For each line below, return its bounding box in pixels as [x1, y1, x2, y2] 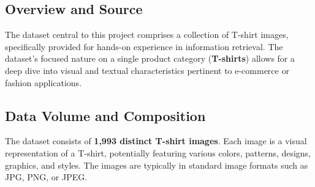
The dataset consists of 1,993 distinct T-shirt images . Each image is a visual [5, 134, 307, 147]
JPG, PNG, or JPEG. [5, 170, 88, 183]
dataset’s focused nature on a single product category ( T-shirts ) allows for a [5, 52, 295, 65]
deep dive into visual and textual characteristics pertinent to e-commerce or [5, 64, 289, 76]
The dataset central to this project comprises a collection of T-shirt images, [5, 28, 289, 41]
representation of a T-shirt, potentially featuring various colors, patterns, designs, [5, 146, 311, 159]
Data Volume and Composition [5, 106, 206, 125]
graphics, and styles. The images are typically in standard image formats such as [5, 158, 308, 171]
